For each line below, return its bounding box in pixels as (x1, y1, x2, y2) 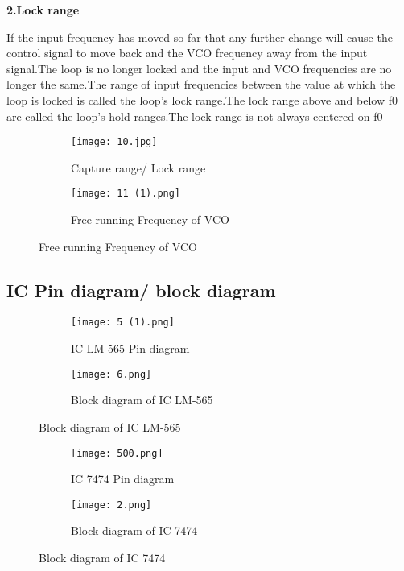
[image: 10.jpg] (71, 136, 158, 148)
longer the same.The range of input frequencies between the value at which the (6, 76, 396, 93)
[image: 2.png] (71, 499, 152, 511)
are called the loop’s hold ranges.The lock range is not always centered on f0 (6, 107, 383, 124)
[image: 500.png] (71, 447, 163, 459)
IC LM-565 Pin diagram (71, 340, 190, 357)
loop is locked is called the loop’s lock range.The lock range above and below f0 (6, 91, 398, 108)
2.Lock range (6, 2, 80, 18)
